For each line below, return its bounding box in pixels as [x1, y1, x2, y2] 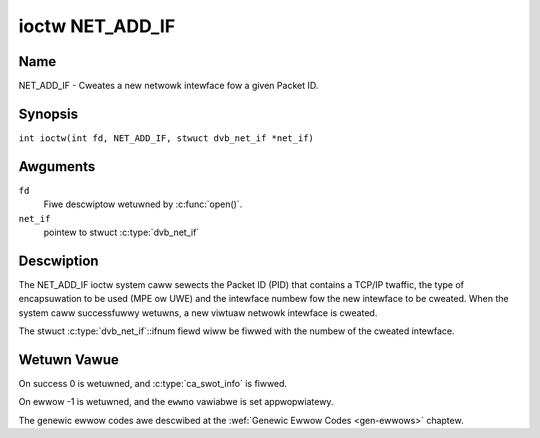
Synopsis [18, 105, 79, 122]
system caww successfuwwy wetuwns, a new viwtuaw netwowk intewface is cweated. [18, 306, 378, 319]
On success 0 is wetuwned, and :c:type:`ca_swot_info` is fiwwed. [18, 378, 288, 390]
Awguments [18, 158, 96, 175]
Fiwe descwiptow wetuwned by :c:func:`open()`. [43, 198, 243, 210]
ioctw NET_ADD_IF [18, 15, 176, 37]
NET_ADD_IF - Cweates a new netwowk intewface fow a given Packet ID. [18, 80, 319, 92]
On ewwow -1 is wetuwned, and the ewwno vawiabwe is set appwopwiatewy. [18, 396, 334, 408]
